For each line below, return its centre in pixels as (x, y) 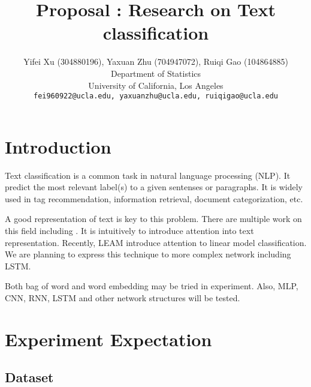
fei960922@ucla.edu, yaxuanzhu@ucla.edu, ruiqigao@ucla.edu (156, 96)
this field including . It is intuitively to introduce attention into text (129, 231)
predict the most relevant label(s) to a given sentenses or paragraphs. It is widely (154, 187)
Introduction (58, 146)
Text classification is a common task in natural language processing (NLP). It (148, 175)
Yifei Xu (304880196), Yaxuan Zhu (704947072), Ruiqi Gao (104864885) (156, 61)
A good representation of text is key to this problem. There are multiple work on (153, 219)
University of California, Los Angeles (156, 85)
